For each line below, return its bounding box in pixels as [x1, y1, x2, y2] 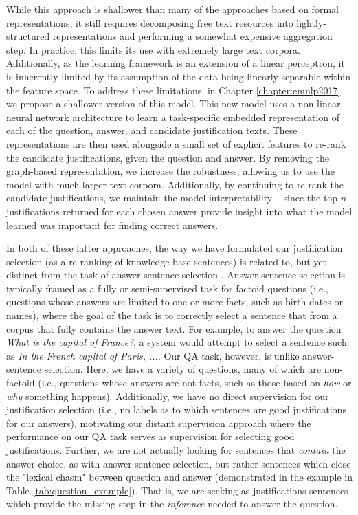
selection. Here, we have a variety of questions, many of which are [44, 362, 322, 376]
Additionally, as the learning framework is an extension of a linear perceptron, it [6, 56, 345, 70]
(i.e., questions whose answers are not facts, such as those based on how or [38, 375, 352, 390]
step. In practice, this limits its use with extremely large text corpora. [6, 42, 300, 56]
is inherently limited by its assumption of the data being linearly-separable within [6, 69, 351, 83]
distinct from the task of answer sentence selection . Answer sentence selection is [6, 267, 346, 282]
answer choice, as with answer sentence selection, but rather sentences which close [6, 456, 351, 470]
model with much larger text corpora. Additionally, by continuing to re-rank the [6, 177, 344, 191]
